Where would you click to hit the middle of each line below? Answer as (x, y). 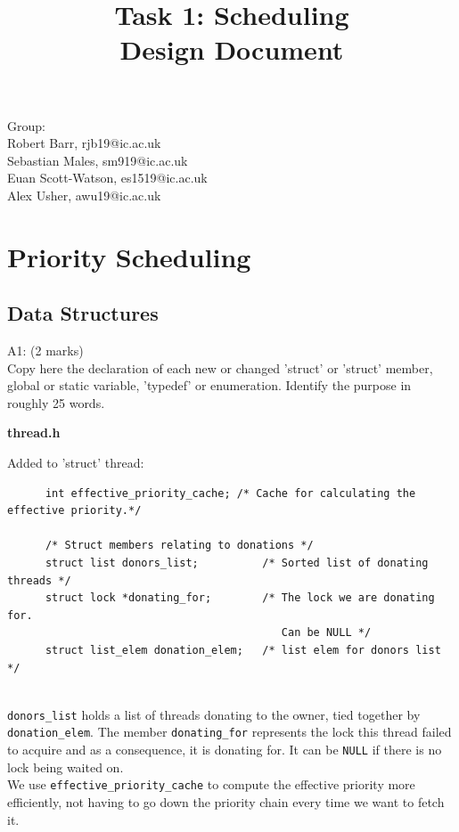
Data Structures (83, 313)
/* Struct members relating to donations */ (179, 546)
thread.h (34, 432)
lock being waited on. (66, 767)
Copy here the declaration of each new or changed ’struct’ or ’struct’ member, (220, 367)
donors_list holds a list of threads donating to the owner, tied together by (214, 714)
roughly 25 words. (56, 402)
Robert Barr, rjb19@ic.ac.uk (84, 143)
